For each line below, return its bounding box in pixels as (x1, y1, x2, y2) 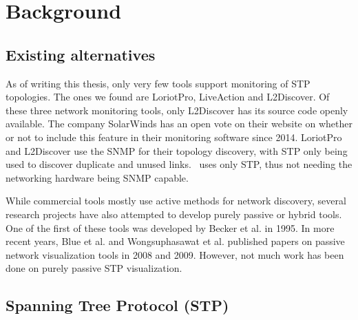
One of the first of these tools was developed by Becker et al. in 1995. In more (6, 220, 335, 235)
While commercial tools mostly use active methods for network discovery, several (6, 193, 346, 208)
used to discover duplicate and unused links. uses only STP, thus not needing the (6, 157, 352, 171)
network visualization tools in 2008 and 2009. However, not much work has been (6, 247, 344, 262)
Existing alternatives (6, 43, 156, 65)
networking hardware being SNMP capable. (6, 170, 189, 184)
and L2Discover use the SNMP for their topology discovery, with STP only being (6, 143, 348, 158)
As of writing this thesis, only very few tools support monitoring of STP (6, 76, 310, 90)
